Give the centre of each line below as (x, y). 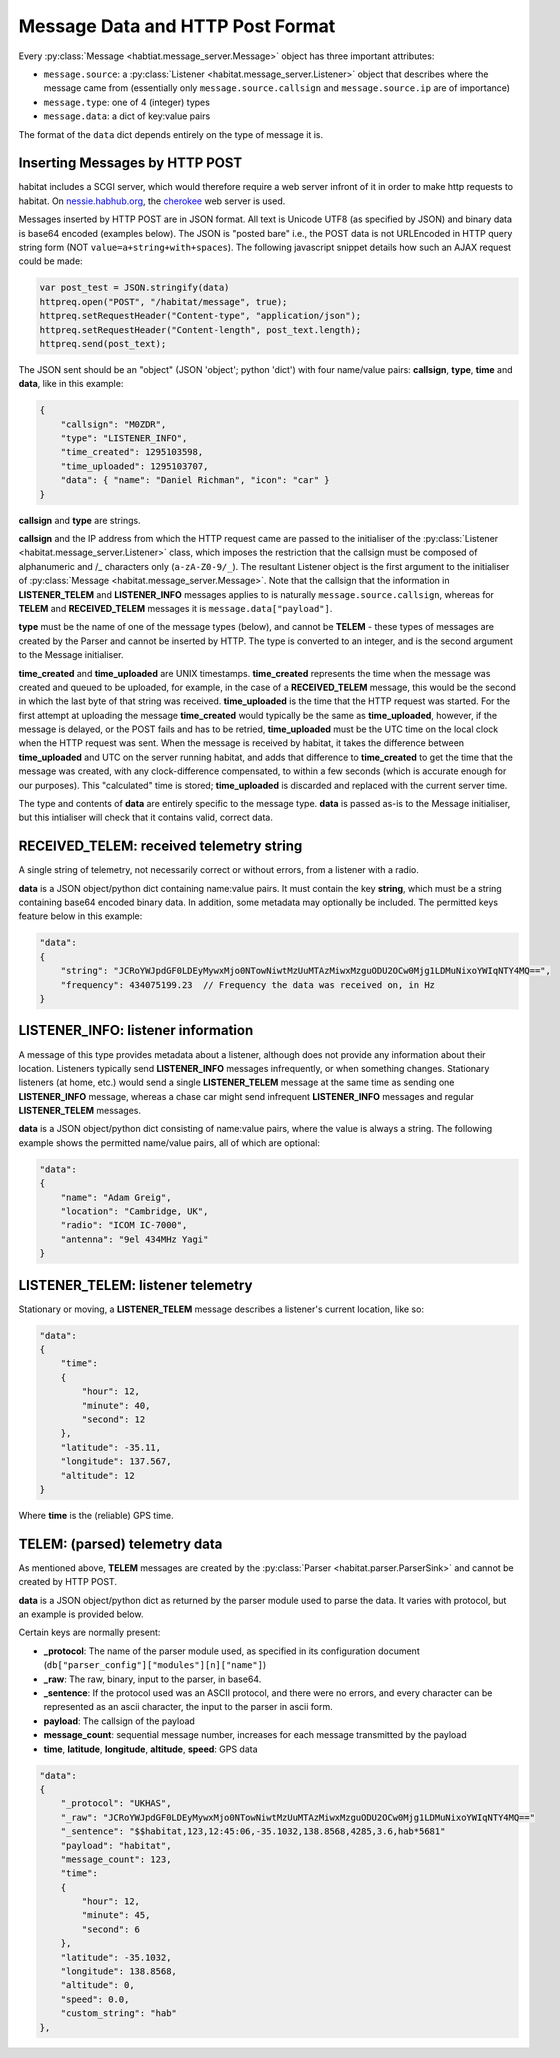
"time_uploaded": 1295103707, (134, 466)
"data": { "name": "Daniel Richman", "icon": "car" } (195, 480)
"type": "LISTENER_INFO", (124, 438)
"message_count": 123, (116, 1859)
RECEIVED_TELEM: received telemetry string (160, 846)
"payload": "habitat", (116, 1845)
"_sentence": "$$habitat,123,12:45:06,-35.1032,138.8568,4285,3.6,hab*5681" (253, 1831)
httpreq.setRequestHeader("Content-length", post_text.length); (200, 329)
